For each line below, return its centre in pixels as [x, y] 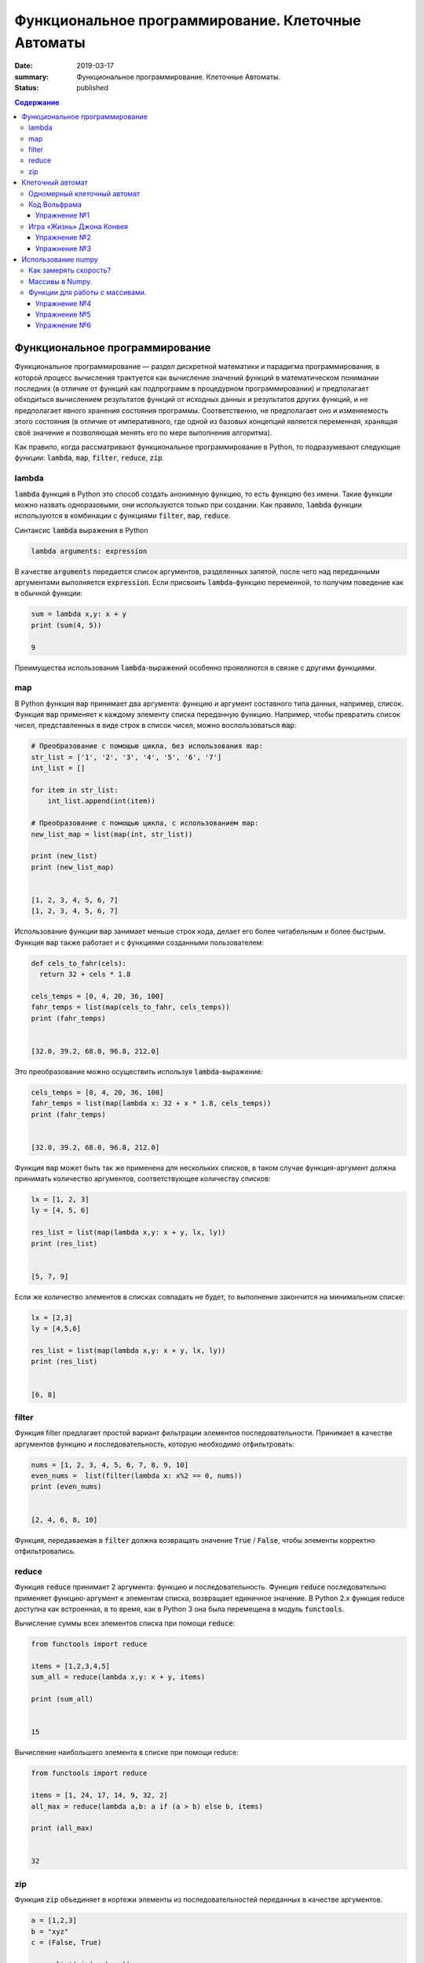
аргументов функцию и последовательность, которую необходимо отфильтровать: [155, 1444]
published [93, 88]
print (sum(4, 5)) [66, 625]
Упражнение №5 [64, 314]
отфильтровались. [45, 1551]
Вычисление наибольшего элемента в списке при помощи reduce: [126, 1753]
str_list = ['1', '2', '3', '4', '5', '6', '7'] [126, 757]
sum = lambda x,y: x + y [79, 614]
